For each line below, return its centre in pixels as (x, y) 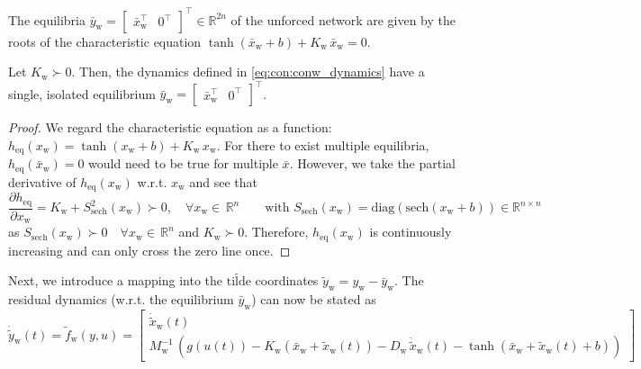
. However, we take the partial (373, 163)
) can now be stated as (314, 299)
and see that (224, 181)
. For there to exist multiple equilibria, (323, 144)
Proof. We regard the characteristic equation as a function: (170, 127)
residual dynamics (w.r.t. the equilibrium (121, 299)
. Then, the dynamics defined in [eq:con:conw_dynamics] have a (248, 72)
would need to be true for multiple (183, 163)
